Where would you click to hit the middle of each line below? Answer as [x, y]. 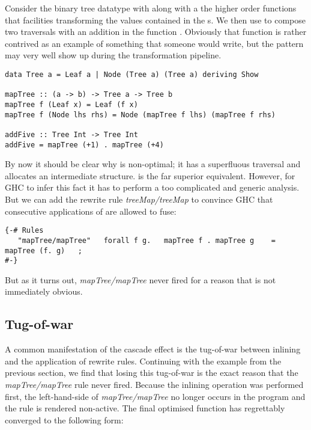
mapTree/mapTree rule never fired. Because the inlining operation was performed [154, 384]
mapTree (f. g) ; [44, 250]
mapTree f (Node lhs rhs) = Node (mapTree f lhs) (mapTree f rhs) [140, 115]
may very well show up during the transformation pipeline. [113, 55]
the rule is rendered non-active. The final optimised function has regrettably [145, 408]
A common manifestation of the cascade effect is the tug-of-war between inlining [153, 349]
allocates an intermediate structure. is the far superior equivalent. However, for [150, 175]
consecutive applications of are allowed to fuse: [91, 211]
